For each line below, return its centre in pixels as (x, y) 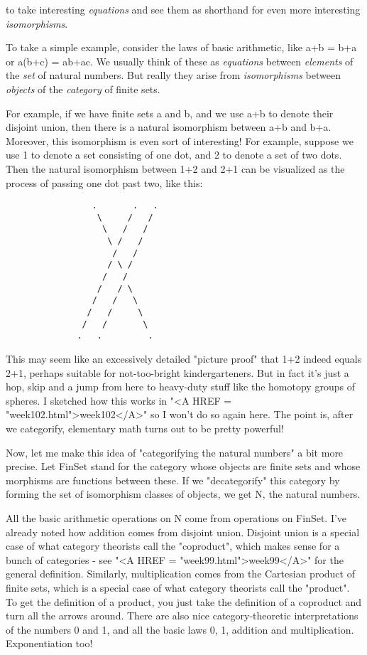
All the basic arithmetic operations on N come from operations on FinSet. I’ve (176, 517)
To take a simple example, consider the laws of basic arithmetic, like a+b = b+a (181, 47)
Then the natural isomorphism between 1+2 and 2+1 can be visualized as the (175, 168)
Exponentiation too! (49, 643)
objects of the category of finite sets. (83, 89)
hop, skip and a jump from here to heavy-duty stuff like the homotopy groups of (180, 387)
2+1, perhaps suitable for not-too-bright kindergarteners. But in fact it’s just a (177, 372)
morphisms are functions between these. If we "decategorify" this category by (173, 480)
